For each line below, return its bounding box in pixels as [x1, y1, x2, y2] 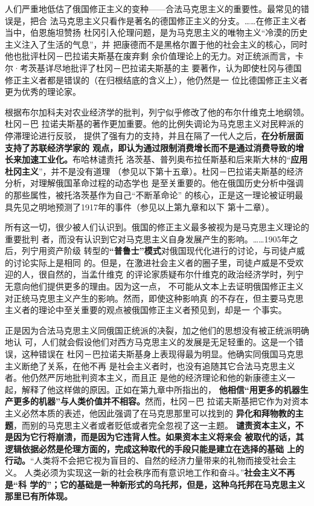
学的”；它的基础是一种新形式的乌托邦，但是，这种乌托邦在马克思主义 [30, 478, 306, 490]
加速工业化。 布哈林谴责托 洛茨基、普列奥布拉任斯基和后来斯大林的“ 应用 [21, 153, 308, 166]
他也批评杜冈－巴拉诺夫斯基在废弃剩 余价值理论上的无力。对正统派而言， [5, 50, 295, 62]
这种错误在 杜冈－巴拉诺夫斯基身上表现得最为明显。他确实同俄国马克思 [21, 348, 304, 360]
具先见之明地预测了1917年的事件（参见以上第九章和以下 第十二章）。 [5, 200, 274, 213]
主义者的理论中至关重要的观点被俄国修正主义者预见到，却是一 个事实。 [5, 303, 287, 316]
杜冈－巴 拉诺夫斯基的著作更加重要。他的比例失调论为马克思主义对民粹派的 [5, 117, 304, 130]
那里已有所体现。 [5, 490, 72, 502]
